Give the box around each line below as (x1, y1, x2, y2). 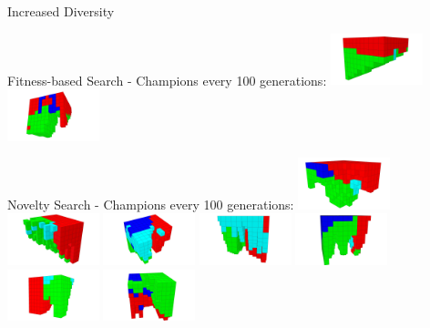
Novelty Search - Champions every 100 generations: (7, 194, 294, 213)
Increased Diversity (7, 2, 115, 20)
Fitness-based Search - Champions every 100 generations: (7, 70, 327, 89)
